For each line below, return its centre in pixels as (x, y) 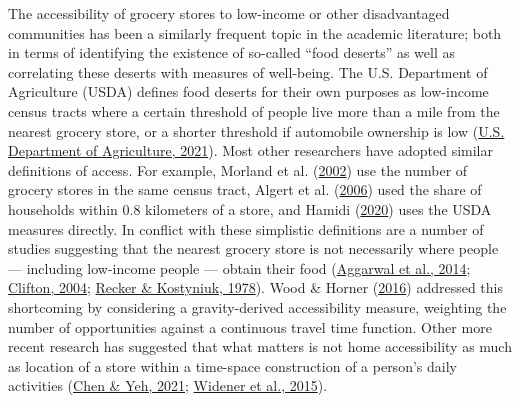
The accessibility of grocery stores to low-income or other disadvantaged (229, 13)
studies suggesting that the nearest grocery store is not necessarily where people (253, 248)
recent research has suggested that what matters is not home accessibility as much (260, 346)
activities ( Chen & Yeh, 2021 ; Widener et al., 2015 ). (168, 385)
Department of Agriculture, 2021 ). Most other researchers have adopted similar (250, 150)
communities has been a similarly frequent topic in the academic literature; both (255, 32)
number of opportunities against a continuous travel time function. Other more (250, 326)
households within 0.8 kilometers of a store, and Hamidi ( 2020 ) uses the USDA (250, 208)
